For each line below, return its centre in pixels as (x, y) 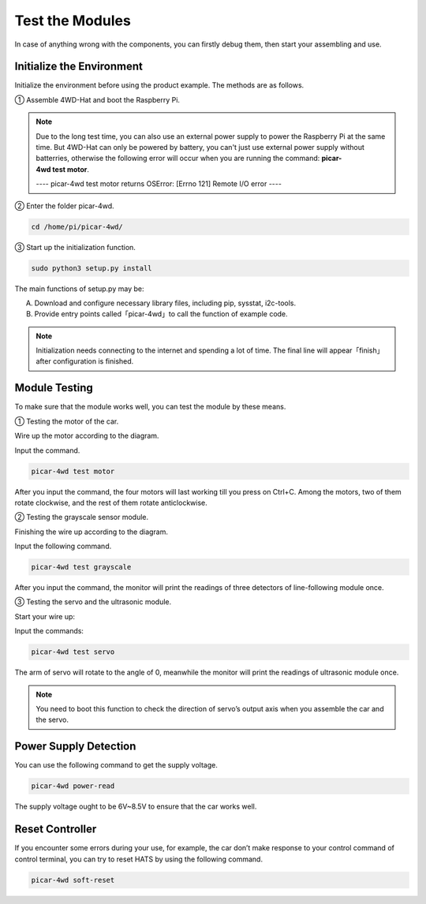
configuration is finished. (93, 361)
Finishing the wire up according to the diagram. (92, 532)
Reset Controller (56, 829)
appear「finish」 (356, 350)
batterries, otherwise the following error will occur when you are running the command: (178, 159)
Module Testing (54, 388)
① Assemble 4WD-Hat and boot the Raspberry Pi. (97, 99)
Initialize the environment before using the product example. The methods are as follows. (159, 85)
